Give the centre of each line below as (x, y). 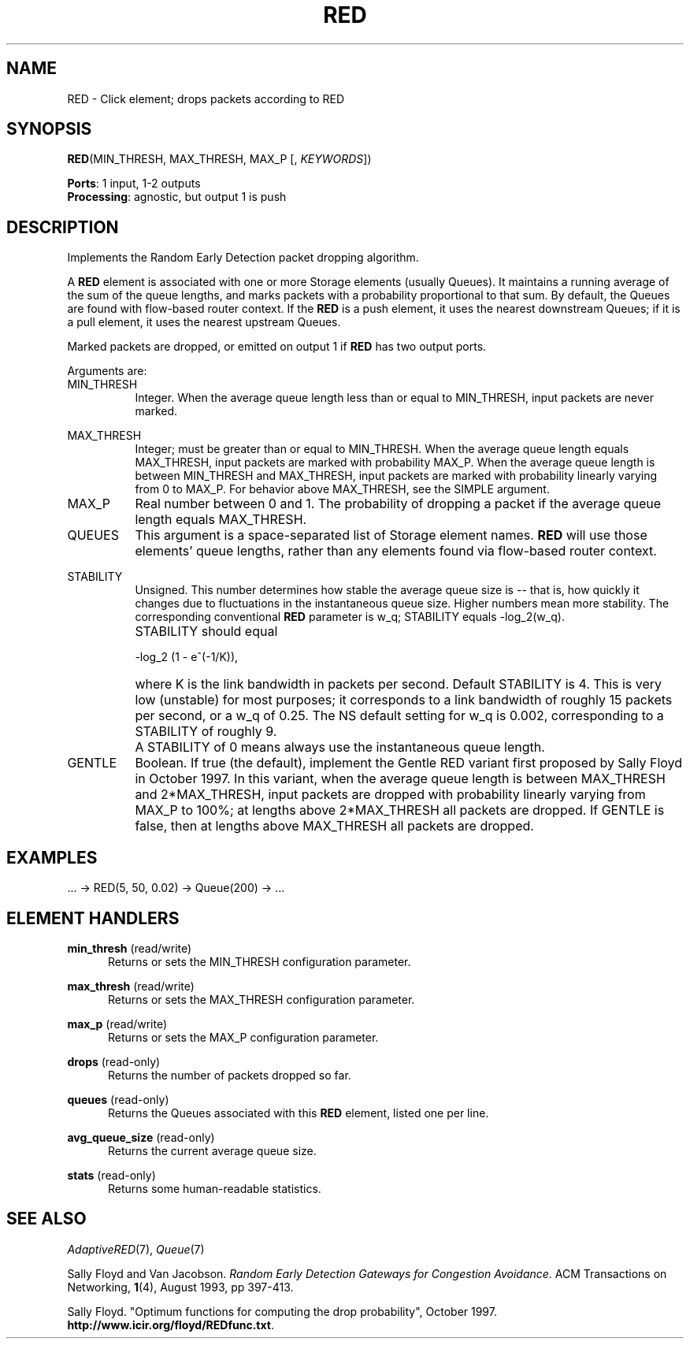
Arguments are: (107, 371)
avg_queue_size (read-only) (141, 1137)
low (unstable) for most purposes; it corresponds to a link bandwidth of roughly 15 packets (404, 700)
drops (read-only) (114, 1061)
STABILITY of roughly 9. (206, 732)
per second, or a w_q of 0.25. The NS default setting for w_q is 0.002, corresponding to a (399, 716)
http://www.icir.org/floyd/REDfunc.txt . (171, 1325)
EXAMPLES (52, 857)
